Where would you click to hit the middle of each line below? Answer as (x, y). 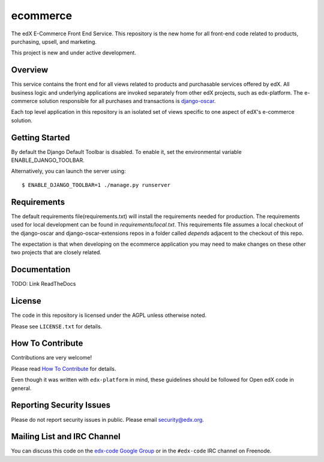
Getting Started (40, 138)
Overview (30, 70)
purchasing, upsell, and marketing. (54, 41)
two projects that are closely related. (56, 252)
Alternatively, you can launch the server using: (68, 171)
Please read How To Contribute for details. (64, 369)
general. (21, 388)
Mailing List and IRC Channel (66, 437)
